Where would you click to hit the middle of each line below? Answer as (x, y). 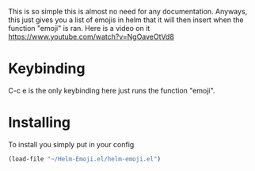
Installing (40, 123)
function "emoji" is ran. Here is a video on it (79, 28)
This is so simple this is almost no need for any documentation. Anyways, (128, 11)
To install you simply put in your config (71, 144)
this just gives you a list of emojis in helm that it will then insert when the (126, 20)
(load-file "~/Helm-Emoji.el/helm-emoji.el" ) (84, 159)
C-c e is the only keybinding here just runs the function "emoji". (112, 90)
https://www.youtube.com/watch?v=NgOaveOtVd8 (91, 36)
